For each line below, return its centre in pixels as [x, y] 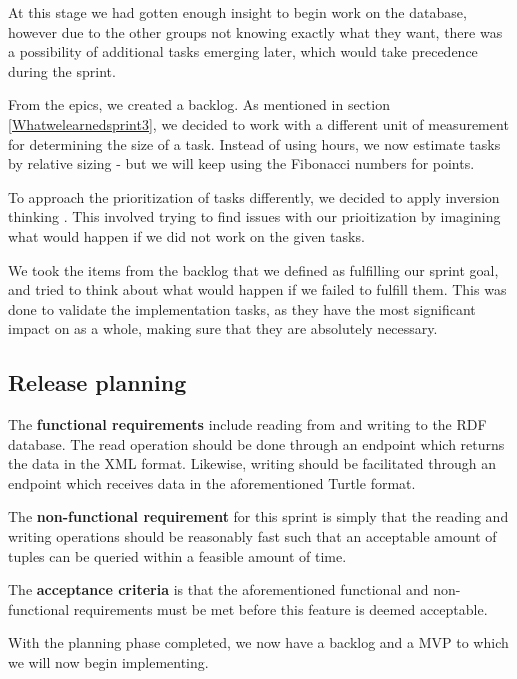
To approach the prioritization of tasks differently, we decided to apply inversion [254, 196]
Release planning [97, 382]
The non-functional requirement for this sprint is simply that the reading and [258, 516]
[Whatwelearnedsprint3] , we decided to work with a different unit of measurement [258, 123]
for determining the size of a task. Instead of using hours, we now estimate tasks [254, 143]
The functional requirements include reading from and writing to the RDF [247, 424]
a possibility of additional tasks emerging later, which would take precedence [243, 51]
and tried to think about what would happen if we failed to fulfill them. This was [257, 289]
